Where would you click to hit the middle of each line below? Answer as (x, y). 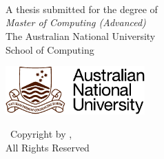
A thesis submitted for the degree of (82, 9)
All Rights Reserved (48, 147)
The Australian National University (81, 35)
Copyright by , (41, 133)
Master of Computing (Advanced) (76, 22)
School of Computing (50, 49)
